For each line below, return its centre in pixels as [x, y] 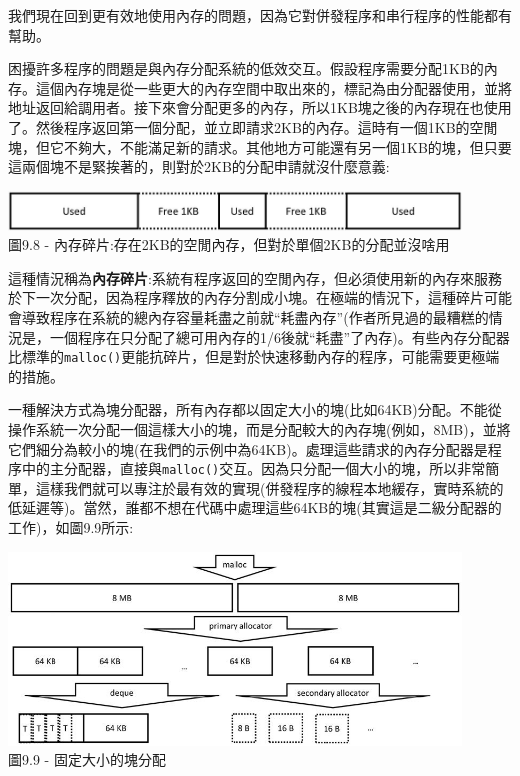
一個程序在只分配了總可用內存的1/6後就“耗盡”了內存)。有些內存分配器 [279, 336]
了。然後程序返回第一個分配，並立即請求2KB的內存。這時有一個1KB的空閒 [253, 126]
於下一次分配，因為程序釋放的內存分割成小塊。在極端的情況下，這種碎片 [246, 297]
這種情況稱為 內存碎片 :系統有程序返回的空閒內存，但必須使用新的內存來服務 [255, 277]
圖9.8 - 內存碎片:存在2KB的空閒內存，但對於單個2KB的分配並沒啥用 [229, 244]
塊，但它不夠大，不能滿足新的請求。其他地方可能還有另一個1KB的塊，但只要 [260, 146]
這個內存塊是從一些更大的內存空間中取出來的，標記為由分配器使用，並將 [273, 87]
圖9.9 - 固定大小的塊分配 [87, 759]
